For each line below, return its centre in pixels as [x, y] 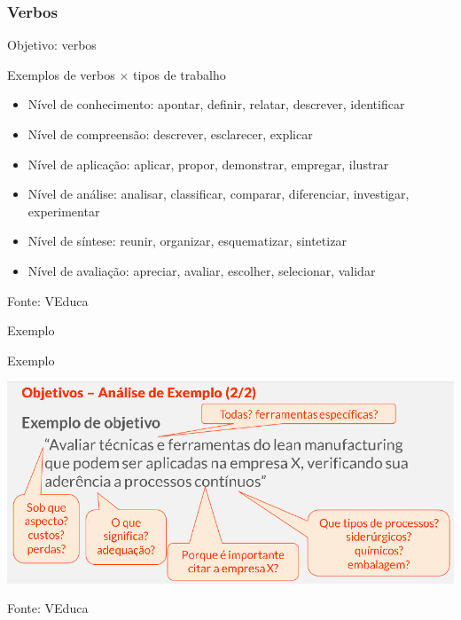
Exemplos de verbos [61, 74]
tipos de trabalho [179, 74]
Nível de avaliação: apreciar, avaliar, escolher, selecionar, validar [202, 270]
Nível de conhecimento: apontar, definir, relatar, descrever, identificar [216, 104]
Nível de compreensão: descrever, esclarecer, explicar [170, 134]
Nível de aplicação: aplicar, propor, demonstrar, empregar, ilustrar [208, 164]
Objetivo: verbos [52, 45]
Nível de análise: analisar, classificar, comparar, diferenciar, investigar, [219, 194]
